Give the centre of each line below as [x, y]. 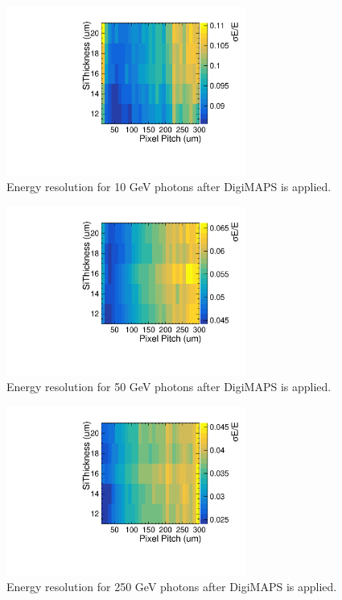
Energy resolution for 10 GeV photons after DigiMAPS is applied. [169, 187]
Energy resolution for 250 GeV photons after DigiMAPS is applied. [172, 587]
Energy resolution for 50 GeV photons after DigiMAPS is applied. [169, 387]
